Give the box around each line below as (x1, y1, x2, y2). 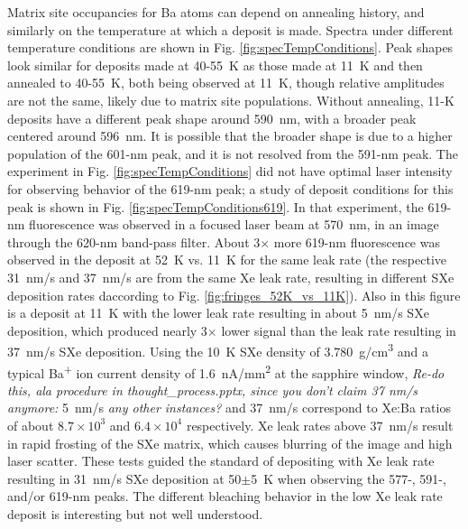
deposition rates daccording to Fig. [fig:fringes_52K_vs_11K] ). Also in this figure (7, 285, 461, 304)
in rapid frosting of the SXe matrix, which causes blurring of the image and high (7, 433, 453, 452)
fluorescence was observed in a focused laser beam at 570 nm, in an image (29, 215, 439, 234)
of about (7, 415, 54, 434)
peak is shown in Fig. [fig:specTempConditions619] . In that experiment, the (7, 197, 424, 216)
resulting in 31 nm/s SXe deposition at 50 (7, 469, 242, 487)
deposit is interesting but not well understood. (7, 504, 263, 523)
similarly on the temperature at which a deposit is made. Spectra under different (7, 20, 454, 39)
